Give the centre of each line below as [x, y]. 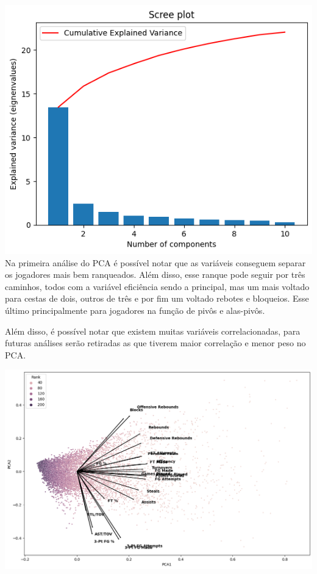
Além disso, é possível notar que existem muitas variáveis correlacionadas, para [153, 331]
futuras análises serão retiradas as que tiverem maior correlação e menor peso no [155, 343]
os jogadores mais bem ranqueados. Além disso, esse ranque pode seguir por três [155, 274]
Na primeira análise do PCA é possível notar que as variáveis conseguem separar [155, 262]
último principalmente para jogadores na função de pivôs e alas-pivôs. [135, 310]
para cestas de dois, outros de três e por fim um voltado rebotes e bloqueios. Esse [157, 298]
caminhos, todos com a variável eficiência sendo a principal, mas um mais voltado [157, 286]
